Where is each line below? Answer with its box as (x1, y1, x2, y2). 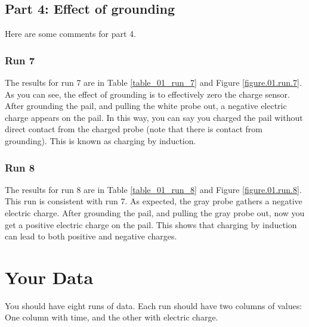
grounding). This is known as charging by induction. (5, 134, 196, 147)
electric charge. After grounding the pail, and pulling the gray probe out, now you (5, 206, 305, 219)
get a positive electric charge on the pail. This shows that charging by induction (5, 218, 297, 231)
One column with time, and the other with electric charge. (5, 311, 218, 323)
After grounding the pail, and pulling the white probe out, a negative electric (5, 99, 287, 112)
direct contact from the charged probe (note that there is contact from (5, 123, 262, 135)
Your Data (5, 264, 94, 289)
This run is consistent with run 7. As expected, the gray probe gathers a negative (5, 195, 302, 207)
